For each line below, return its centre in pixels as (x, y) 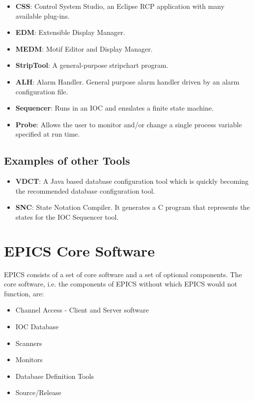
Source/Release (38, 392)
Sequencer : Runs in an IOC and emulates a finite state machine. (114, 108)
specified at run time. (48, 134)
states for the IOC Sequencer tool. (67, 216)
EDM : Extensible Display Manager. (70, 32)
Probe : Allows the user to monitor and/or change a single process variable (129, 124)
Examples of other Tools (67, 160)
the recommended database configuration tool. (85, 190)
